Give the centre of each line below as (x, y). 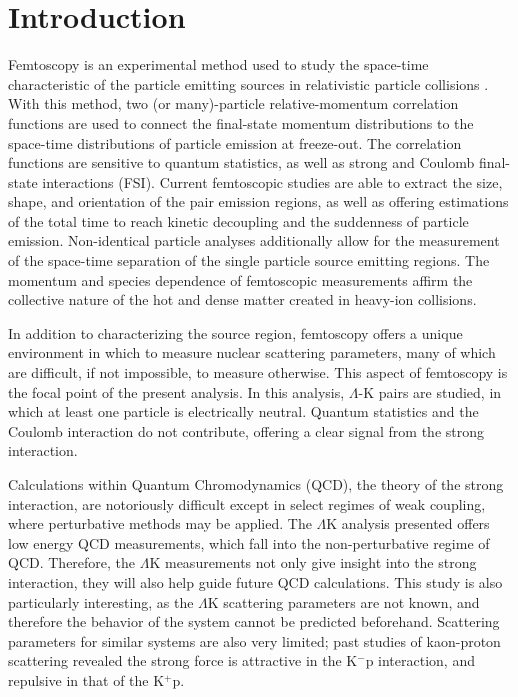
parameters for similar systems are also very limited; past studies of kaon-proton (254, 640)
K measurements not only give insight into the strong (313, 562)
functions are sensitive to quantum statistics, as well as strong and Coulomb (241, 162)
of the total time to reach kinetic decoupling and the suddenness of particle (238, 220)
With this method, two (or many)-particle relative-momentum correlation (233, 103)
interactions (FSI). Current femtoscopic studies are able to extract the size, (272, 181)
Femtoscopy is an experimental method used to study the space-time (218, 64)
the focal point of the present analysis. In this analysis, (176, 391)
